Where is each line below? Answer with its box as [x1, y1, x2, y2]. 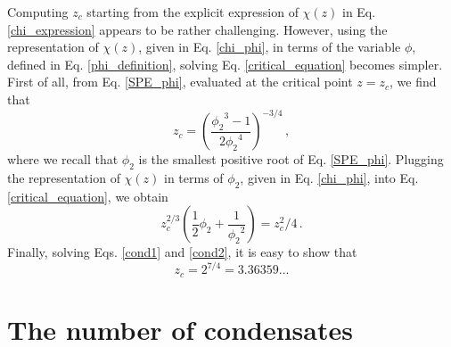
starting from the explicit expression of [86, 3, 299, 21]
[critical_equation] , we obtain [7, 186, 168, 205]
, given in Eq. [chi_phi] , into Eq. [240, 168, 419, 186]
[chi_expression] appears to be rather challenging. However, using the [7, 20, 388, 38]
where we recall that [7, 150, 119, 169]
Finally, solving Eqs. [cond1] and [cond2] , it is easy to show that [7, 243, 357, 261]
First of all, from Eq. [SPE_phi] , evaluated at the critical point [7, 72, 353, 91]
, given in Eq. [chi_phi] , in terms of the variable [138, 37, 401, 56]
